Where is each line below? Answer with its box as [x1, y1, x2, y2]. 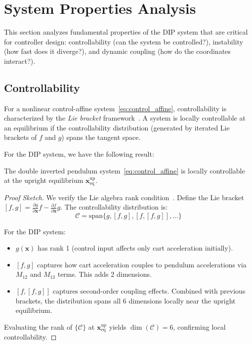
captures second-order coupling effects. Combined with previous [52, 286, 246, 296]
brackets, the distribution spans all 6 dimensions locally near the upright [15, 295, 236, 305]
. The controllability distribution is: [60, 202, 168, 212]
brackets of [4, 132, 37, 142]
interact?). [4, 55, 36, 66]
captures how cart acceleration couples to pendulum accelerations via [37, 259, 247, 269]
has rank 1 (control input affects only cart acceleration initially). [38, 243, 233, 253]
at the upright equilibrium [4, 175, 84, 185]
